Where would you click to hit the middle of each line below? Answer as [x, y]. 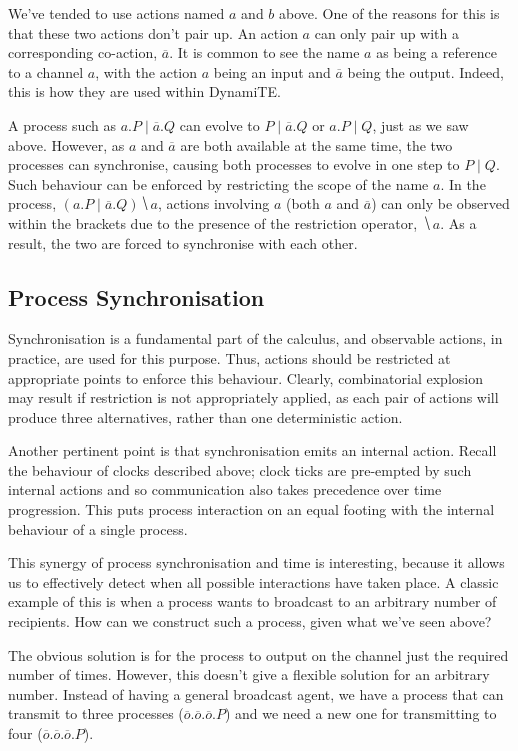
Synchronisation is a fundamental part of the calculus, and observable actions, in [255, 338]
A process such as [62, 124]
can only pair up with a [387, 32]
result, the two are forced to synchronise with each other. [183, 242]
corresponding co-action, [83, 52]
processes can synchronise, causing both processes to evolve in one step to [234, 164]
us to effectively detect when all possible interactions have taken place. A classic [253, 581]
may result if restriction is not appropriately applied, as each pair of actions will [253, 397]
